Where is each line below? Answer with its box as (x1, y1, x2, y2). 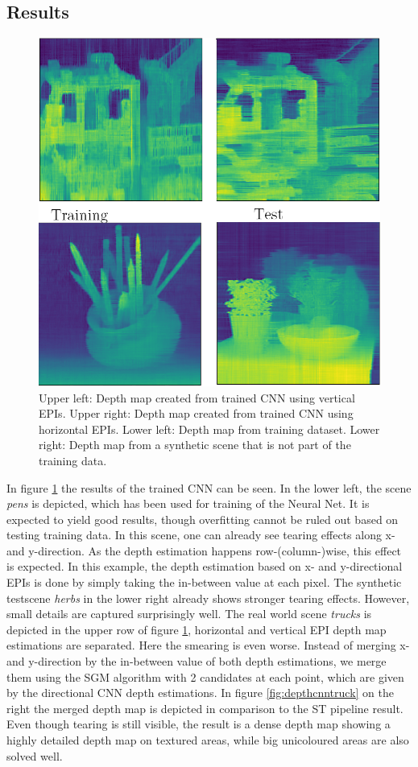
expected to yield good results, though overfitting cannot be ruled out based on (6, 510, 399, 527)
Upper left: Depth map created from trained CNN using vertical (39, 389, 355, 406)
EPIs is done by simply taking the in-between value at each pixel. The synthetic (6, 574, 402, 591)
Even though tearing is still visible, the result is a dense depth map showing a (6, 715, 391, 732)
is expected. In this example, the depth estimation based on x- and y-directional (6, 558, 403, 575)
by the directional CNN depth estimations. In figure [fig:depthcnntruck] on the (6, 684, 395, 701)
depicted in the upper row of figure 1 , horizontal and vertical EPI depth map (6, 621, 387, 637)
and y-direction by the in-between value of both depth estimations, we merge (6, 653, 387, 670)
